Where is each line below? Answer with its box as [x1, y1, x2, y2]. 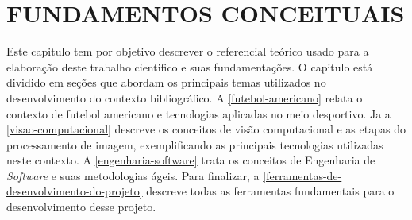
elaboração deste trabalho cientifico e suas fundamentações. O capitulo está [6, 58, 373, 75]
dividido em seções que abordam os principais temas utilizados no [6, 74, 326, 91]
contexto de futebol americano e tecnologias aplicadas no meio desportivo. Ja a [6, 105, 391, 122]
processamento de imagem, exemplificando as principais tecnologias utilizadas [6, 136, 383, 152]
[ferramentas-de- [263, 167, 342, 183]
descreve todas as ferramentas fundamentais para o [146, 183, 395, 199]
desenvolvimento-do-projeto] [6, 183, 143, 199]
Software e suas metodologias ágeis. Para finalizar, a [6, 167, 260, 183]
